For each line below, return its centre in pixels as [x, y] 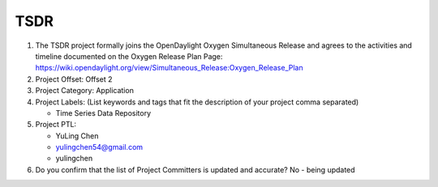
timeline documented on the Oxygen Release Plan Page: [129, 56]
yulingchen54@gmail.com [99, 147]
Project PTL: [56, 125]
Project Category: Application [84, 91]
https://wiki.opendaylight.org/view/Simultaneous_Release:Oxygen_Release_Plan [169, 68]
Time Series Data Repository [103, 113]
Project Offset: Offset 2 [74, 79]
